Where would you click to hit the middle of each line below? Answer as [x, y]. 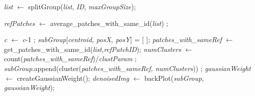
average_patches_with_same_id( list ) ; [109, 23]
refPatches [19, 23]
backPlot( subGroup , [174, 78]
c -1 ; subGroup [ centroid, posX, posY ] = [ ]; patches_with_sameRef [122, 39]
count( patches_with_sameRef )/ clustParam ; [70, 59]
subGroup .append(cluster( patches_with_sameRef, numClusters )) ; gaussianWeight [127, 68]
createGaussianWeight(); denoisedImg [73, 78]
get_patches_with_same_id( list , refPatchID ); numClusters [93, 49]
